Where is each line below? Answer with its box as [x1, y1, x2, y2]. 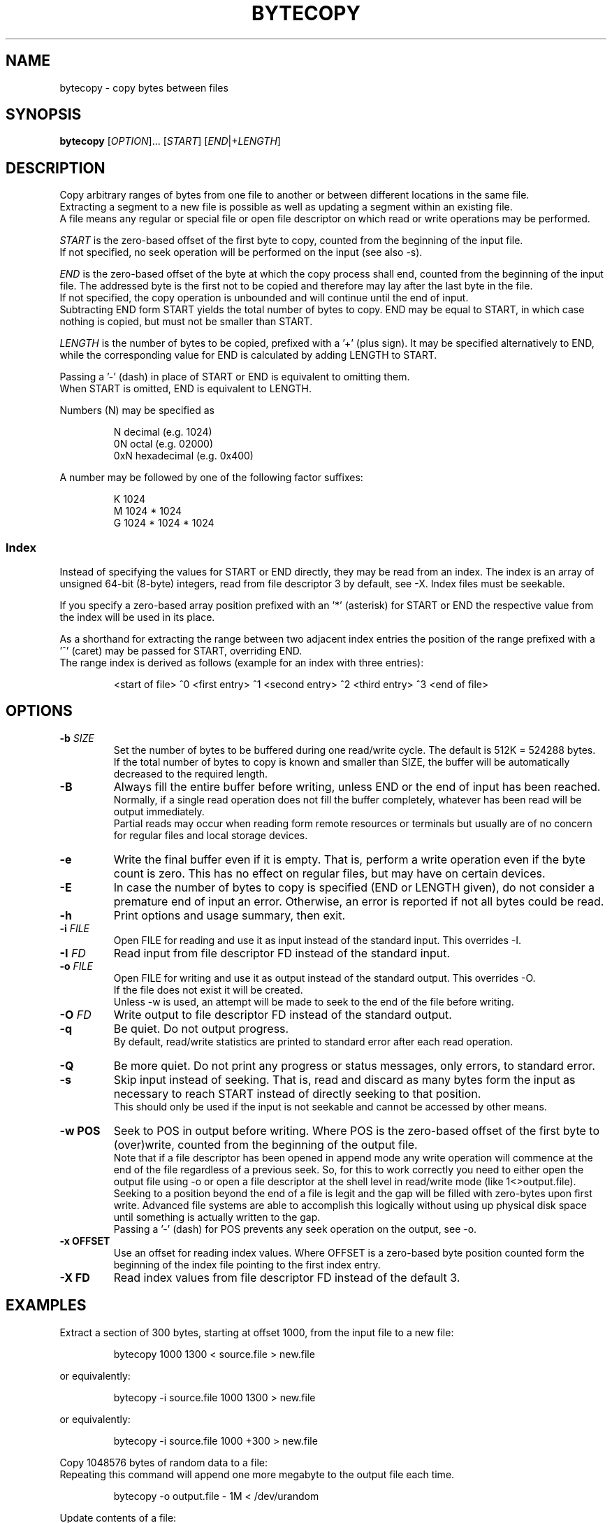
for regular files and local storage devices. [113, 829, 308, 841]
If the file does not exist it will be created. [113, 983, 303, 996]
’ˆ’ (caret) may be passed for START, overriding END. [59, 645, 303, 657]
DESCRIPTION [6, 159, 105, 177]
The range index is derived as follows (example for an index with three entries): [59, 657, 424, 669]
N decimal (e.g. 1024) [113, 426, 212, 438]
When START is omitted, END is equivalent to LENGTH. [59, 382, 312, 395]
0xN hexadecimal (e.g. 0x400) [113, 450, 254, 462]
